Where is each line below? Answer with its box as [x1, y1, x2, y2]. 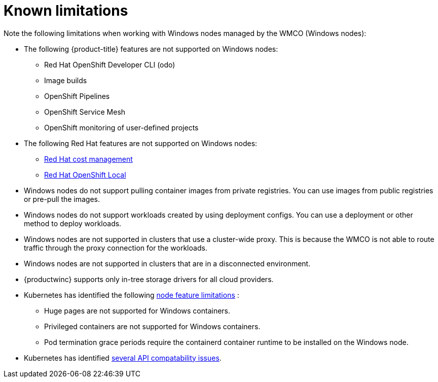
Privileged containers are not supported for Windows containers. [44, 322, 261, 331]
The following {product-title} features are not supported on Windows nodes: [24, 44, 278, 53]
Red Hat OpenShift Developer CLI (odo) [44, 60, 175, 69]
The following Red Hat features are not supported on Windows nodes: [24, 138, 258, 148]
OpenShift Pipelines [44, 91, 110, 100]
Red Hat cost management [44, 154, 133, 163]
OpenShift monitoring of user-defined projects [44, 123, 199, 132]
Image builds [44, 76, 87, 85]
